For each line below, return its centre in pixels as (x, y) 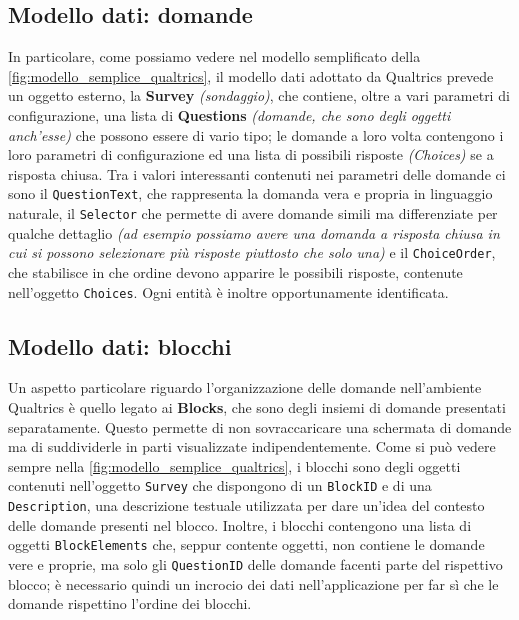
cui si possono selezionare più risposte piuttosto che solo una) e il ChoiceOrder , (252, 252)
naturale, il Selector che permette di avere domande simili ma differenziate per (253, 213)
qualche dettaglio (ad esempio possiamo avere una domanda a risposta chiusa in (254, 232)
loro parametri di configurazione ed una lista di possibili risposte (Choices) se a (251, 154)
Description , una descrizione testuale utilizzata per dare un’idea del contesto (246, 505)
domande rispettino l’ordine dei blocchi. (130, 603)
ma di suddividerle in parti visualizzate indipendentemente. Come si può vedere (252, 446)
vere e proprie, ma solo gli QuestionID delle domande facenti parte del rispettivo (255, 563)
